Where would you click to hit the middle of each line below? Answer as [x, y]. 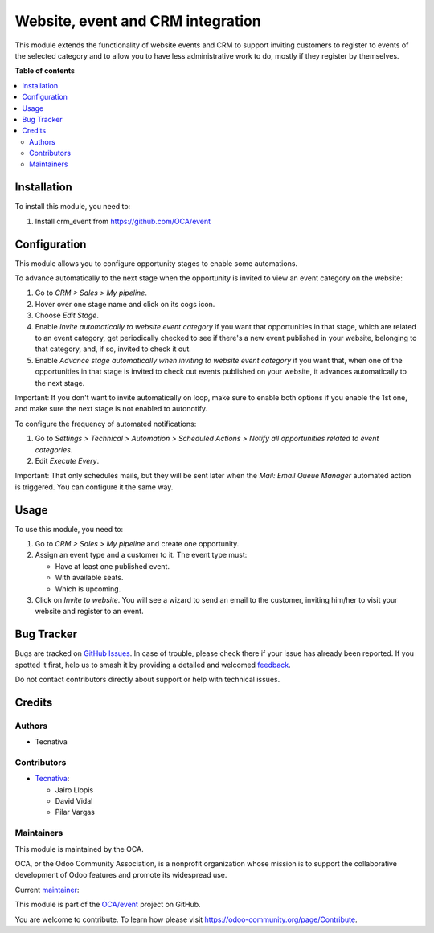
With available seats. [89, 578]
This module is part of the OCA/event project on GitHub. [108, 905]
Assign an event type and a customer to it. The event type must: [141, 555]
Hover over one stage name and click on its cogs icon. [125, 304]
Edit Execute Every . [67, 460]
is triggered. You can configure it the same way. [94, 487]
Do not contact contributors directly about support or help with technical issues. [147, 680]
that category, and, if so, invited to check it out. [113, 349]
